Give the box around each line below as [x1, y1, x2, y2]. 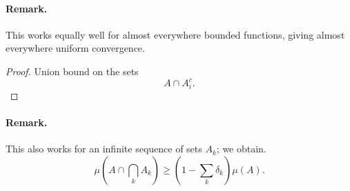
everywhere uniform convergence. [6, 41, 145, 55]
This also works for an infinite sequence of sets [6, 141, 202, 156]
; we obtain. [216, 141, 266, 156]
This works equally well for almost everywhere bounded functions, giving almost [6, 27, 345, 41]
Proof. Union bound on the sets [6, 63, 139, 78]
